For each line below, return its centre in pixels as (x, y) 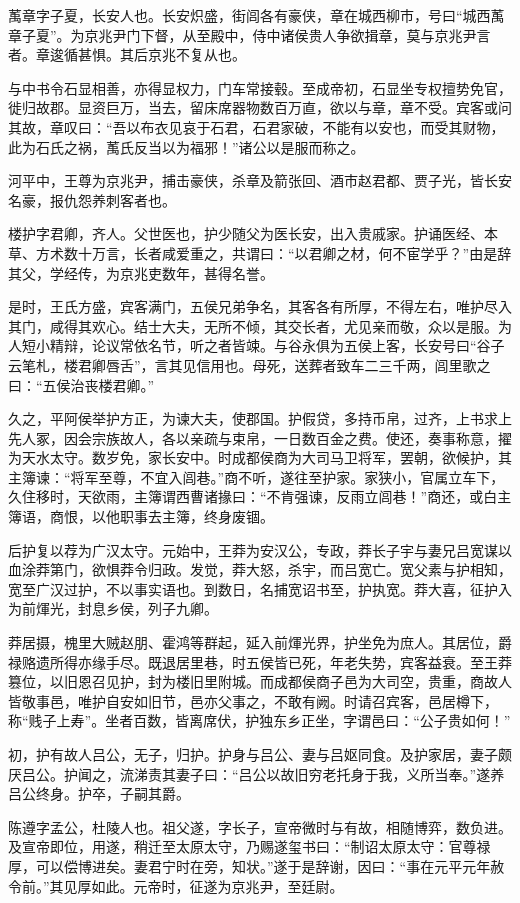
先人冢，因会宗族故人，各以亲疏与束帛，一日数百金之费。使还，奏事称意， (253, 437)
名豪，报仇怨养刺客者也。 (92, 199)
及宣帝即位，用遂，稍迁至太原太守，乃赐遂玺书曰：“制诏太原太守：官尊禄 (249, 846)
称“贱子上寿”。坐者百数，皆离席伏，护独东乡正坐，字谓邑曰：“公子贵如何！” (259, 720)
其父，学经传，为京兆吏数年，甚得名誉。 (141, 272)
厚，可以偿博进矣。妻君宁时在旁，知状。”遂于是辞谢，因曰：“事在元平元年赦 (256, 865)
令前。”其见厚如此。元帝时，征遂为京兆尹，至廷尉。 (176, 885)
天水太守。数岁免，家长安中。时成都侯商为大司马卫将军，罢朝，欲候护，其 (266, 457)
